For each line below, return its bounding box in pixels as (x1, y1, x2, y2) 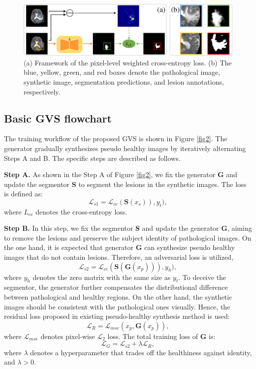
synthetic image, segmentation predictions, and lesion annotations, (24, 76, 224, 87)
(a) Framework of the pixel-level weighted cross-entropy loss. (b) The (24, 57, 232, 67)
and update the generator (142, 223, 219, 233)
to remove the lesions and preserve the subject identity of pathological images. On (4, 232, 252, 243)
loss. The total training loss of (107, 331, 198, 341)
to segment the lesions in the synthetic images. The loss (78, 179, 247, 189)
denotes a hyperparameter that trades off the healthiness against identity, (30, 347, 252, 357)
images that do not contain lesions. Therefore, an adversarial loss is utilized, (4, 252, 233, 262)
